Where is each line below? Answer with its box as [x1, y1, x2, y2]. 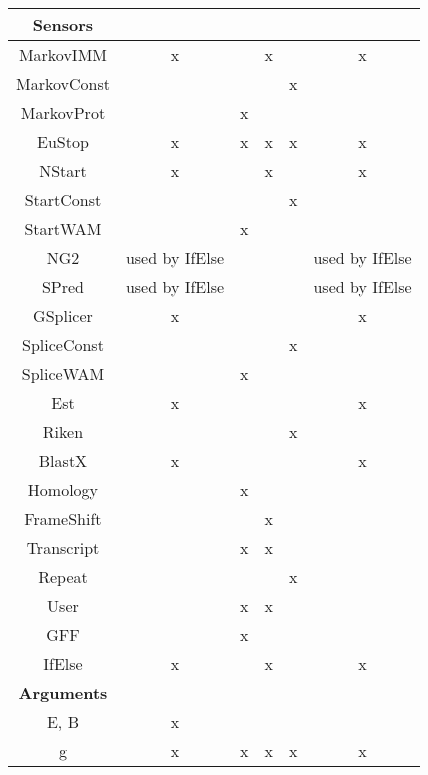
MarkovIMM [18, 43, 107, 66]
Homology [27, 478, 99, 501]
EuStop [37, 130, 89, 153]
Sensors [32, 13, 94, 36]
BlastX [38, 449, 88, 472]
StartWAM [24, 217, 102, 240]
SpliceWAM [21, 362, 105, 385]
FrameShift [24, 507, 102, 530]
